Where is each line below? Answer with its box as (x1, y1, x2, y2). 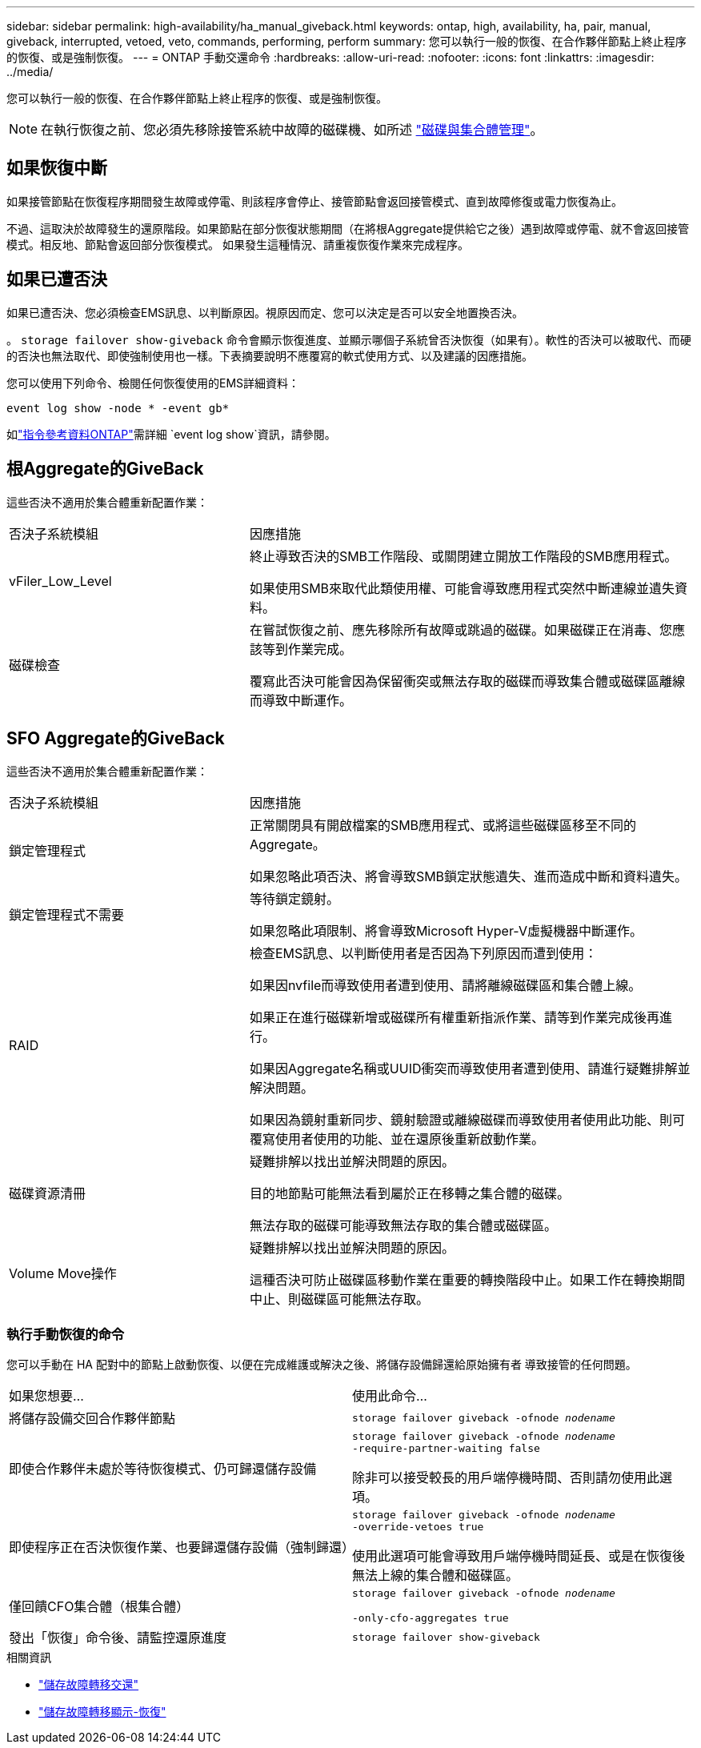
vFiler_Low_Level (9, 572, 112, 589)
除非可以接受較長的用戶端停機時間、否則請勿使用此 (352, 1469, 660, 1486)
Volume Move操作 (9, 1265, 117, 1282)
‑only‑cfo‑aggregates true (352, 1612, 509, 1625)
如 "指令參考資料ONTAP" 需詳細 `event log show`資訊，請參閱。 (6, 427, 336, 441)
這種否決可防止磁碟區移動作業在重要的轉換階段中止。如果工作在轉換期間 (249, 1272, 685, 1289)
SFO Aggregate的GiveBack (6, 728, 225, 748)
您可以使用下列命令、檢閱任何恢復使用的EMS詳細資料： (6, 375, 300, 390)
